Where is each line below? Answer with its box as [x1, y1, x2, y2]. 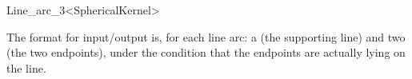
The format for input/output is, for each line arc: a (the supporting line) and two [6, 28, 406, 45]
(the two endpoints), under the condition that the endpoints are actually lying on [6, 44, 406, 61]
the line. [6, 59, 46, 76]
